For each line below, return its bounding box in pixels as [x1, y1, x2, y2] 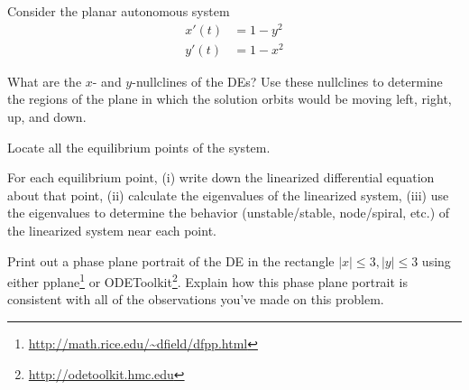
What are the [7, 71, 82, 90]
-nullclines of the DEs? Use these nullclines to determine [132, 71, 443, 90]
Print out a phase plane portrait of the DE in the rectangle [7, 251, 335, 270]
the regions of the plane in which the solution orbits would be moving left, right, [7, 89, 452, 108]
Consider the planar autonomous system [7, 2, 230, 20]
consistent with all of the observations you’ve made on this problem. [7, 290, 384, 309]
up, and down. [7, 107, 87, 125]
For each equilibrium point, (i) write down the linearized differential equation [7, 168, 435, 187]
